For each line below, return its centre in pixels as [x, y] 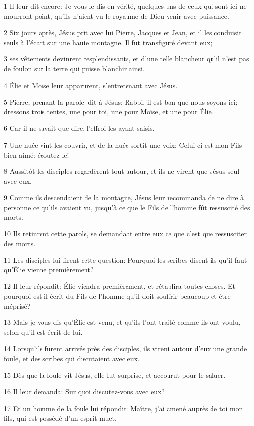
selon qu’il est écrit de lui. [43, 332]
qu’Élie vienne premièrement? [49, 269]
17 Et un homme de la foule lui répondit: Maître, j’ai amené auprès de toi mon [124, 408]
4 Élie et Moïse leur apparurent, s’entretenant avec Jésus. [91, 85]
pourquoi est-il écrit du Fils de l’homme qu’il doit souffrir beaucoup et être [117, 296]
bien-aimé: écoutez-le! [37, 154]
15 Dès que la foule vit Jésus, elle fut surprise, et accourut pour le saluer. [115, 375]
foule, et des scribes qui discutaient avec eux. [72, 358]
